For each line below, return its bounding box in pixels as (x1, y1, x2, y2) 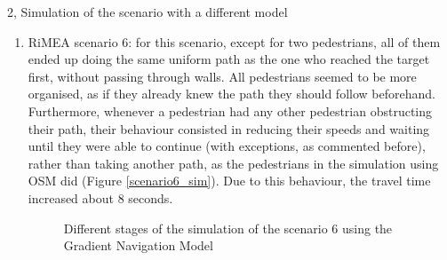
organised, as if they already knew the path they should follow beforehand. (28, 84, 435, 103)
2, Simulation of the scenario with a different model (7, 3, 288, 20)
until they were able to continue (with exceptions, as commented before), (28, 137, 426, 155)
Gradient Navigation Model (63, 236, 213, 255)
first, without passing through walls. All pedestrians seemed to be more (28, 67, 417, 85)
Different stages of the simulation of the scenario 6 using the (63, 218, 393, 237)
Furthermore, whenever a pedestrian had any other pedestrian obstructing (28, 101, 433, 120)
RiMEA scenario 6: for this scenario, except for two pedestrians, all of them (28, 32, 441, 51)
